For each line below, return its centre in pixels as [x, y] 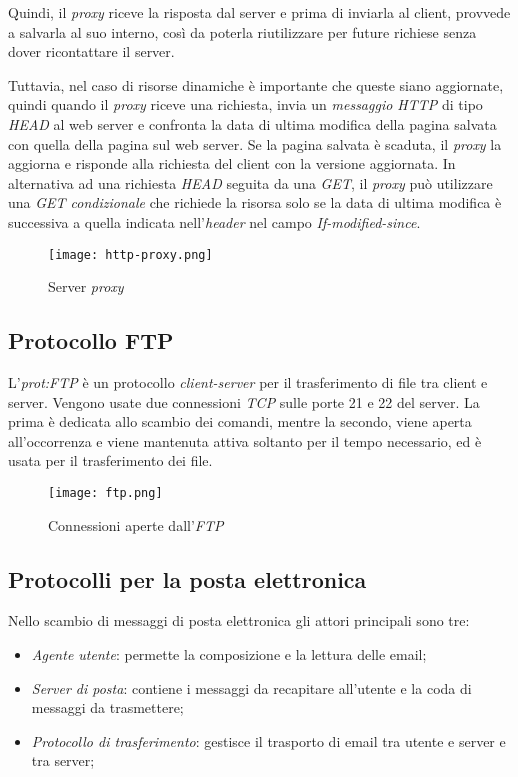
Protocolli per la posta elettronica [187, 578]
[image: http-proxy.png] [130, 254]
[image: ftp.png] [105, 492]
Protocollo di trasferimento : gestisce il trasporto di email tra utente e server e [268, 740]
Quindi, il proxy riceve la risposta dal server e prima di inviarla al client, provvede [259, 12]
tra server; [63, 760]
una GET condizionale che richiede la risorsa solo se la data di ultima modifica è [255, 202]
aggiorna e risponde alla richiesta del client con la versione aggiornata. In [232, 163]
